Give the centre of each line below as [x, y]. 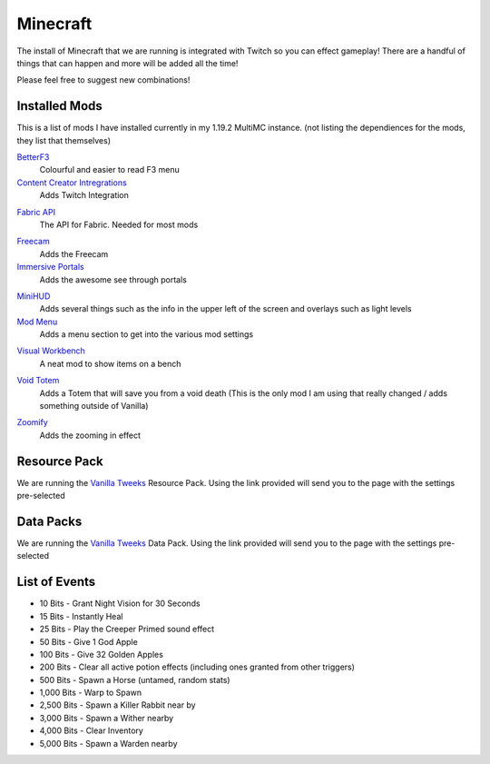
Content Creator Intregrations [72, 183]
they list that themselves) [64, 140]
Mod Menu [37, 322]
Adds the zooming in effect [90, 435]
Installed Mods [60, 106]
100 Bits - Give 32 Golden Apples [101, 654]
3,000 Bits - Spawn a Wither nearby [107, 718]
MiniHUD [34, 296]
